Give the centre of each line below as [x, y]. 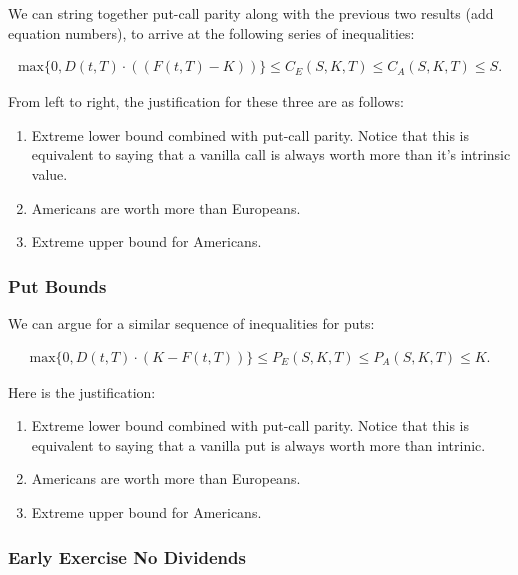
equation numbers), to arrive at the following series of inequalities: [211, 32]
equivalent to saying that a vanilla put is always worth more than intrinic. [258, 444]
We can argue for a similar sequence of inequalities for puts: [191, 323]
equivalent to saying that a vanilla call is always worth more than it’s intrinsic [271, 154]
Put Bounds [57, 285]
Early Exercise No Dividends [127, 556]
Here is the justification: [82, 391]
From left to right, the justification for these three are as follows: [206, 101]
